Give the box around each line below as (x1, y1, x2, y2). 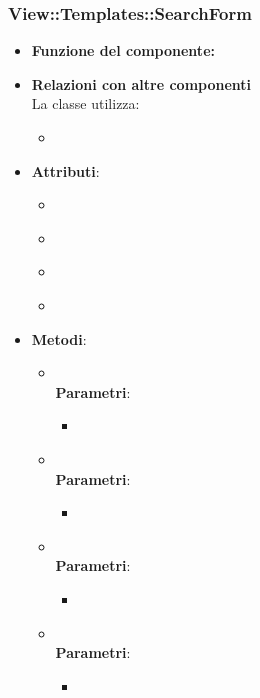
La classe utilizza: (31, 93, 140, 114)
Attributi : (31, 160, 100, 181)
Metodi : (31, 328, 87, 349)
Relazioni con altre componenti (31, 73, 252, 94)
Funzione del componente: (31, 40, 215, 61)
